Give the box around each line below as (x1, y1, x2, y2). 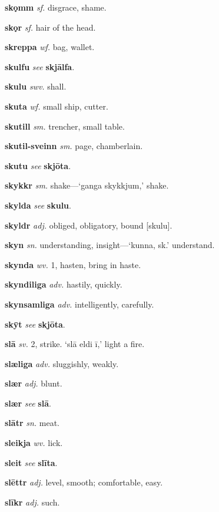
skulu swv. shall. (5, 80, 67, 93)
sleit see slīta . (5, 456, 58, 468)
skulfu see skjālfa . (5, 60, 75, 72)
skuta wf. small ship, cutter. (5, 100, 108, 112)
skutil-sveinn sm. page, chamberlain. (5, 140, 143, 152)
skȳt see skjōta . (5, 318, 65, 330)
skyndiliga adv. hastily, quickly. (5, 278, 122, 290)
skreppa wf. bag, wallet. (5, 41, 95, 53)
